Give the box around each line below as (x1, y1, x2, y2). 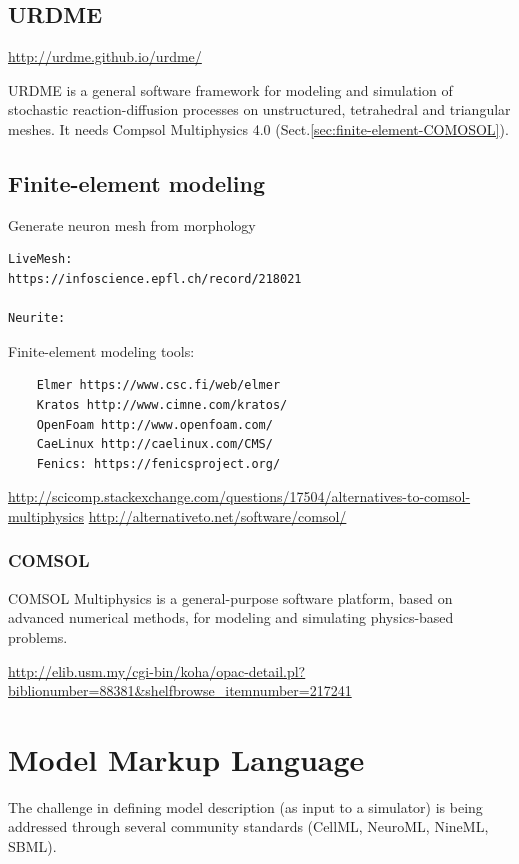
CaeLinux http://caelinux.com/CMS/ (36, 437, 273, 452)
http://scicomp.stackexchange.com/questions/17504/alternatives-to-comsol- (8, 486, 471, 507)
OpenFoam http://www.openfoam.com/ (36, 417, 273, 432)
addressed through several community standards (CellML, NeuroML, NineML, (8, 816, 489, 837)
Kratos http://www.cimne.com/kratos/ (36, 397, 288, 412)
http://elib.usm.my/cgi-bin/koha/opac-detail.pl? (8, 660, 306, 681)
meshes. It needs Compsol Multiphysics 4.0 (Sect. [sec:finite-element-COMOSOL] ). (8, 118, 509, 139)
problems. (8, 626, 68, 647)
